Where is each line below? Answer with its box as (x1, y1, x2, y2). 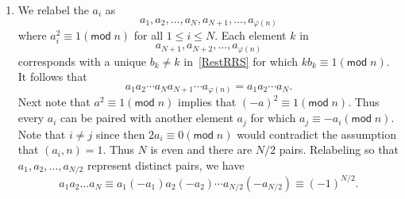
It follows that (17, 68, 87, 85)
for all (133, 27, 164, 44)
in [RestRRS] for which (183, 52, 299, 69)
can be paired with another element (60, 109, 233, 126)
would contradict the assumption (237, 125, 397, 142)
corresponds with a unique (17, 52, 147, 69)
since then (95, 125, 145, 142)
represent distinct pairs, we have (87, 156, 245, 173)
